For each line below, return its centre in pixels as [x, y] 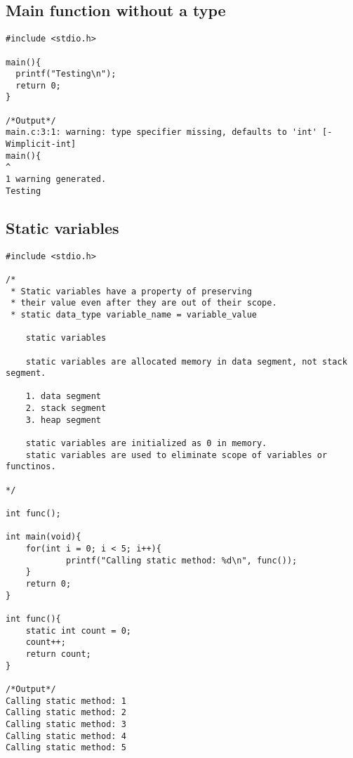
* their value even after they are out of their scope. [144, 303]
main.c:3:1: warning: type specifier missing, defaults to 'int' [161, 132]
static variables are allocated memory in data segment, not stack [186, 361]
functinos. [31, 467]
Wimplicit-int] [41, 144]
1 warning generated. [56, 179]
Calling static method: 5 [66, 748]
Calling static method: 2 [66, 713]
